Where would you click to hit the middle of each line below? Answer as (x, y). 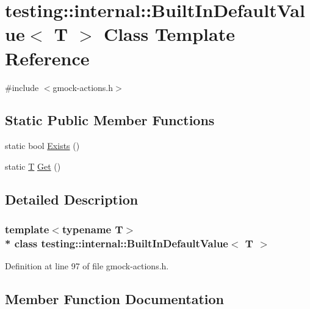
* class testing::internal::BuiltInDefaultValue (117, 243)
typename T (92, 229)
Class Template (169, 34)
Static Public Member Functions (110, 120)
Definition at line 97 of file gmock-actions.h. (87, 266)
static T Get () (33, 166)
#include (22, 87)
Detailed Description (72, 199)
